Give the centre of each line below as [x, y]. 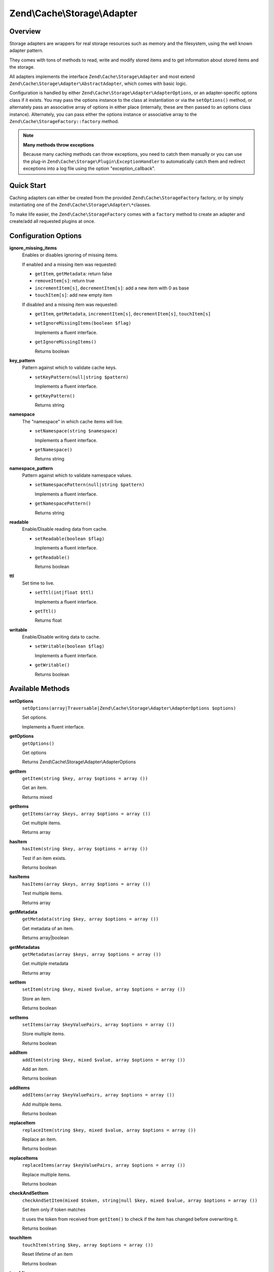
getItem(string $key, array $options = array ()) [85, 779]
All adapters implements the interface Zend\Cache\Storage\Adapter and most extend [102, 76]
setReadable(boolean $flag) [70, 539]
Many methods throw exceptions [59, 144]
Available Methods [40, 689]
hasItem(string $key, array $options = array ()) [85, 849]
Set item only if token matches [54, 1210]
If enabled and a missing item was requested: [70, 264]
